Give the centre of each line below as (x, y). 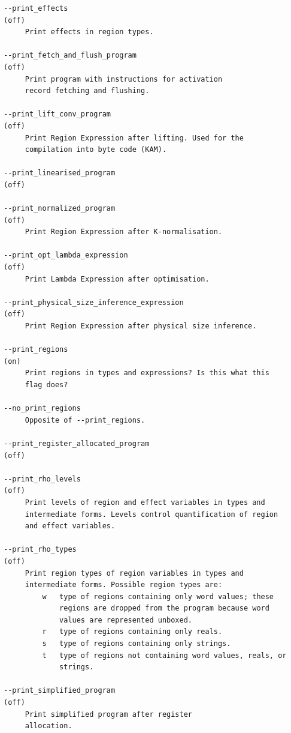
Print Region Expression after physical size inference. (141, 326)
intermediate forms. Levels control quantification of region (151, 514)
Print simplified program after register (108, 714)
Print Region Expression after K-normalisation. (124, 232)
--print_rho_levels (42, 479)
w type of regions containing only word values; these (158, 596)
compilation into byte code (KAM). (96, 150)
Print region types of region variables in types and (134, 573)
